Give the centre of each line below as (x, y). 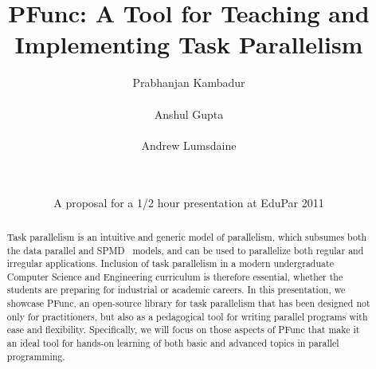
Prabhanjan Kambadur (189, 82)
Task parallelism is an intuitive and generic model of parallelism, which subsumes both (187, 236)
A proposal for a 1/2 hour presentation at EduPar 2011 (189, 203)
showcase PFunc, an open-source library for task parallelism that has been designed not (188, 303)
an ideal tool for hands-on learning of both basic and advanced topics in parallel (173, 343)
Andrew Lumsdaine (189, 145)
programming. (36, 356)
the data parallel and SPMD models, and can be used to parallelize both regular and (185, 250)
